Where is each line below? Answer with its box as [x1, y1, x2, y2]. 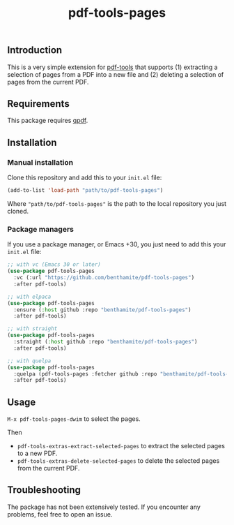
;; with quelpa [7, 357, 52, 364]
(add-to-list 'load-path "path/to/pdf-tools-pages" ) [7, 187, 164, 194]
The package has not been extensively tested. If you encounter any [7, 503, 201, 511]
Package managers [7, 224, 75, 234]
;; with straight [7, 325, 58, 332]
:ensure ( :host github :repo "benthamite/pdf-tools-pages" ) [13, 306, 192, 313]
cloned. [7, 207, 29, 215]
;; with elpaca [7, 293, 52, 300]
